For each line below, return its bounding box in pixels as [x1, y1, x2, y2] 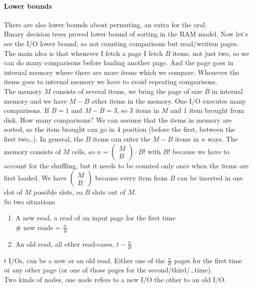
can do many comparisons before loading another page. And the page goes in [4, 57, 234, 68]
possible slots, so [33, 187, 83, 197]
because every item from [95, 173, 168, 183]
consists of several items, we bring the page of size [53, 86, 202, 96]
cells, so [72, 146, 95, 156]
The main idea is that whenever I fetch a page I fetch [4, 48, 163, 58]
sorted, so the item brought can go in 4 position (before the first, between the [4, 124, 235, 134]
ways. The [207, 133, 238, 144]
